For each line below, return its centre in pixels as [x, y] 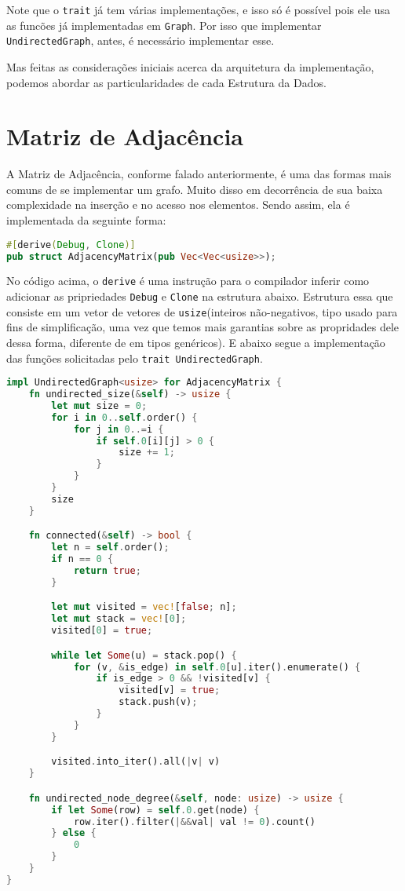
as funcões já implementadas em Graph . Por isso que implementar [164, 25]
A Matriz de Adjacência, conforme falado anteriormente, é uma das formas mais [199, 174]
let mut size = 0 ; [99, 405]
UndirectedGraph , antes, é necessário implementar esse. [140, 40]
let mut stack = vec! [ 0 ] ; [119, 619]
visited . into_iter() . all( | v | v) [136, 762]
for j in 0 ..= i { [119, 429]
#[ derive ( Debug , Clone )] [71, 245]
